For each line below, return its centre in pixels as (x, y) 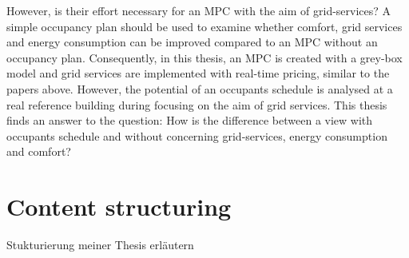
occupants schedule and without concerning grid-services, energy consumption (197, 135)
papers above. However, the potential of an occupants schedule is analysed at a (200, 88)
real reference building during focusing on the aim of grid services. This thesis (197, 104)
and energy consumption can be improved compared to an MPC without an (192, 42)
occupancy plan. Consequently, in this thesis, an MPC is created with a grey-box (204, 57)
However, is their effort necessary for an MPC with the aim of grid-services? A (199, 10)
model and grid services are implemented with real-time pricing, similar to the (198, 73)
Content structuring (119, 206)
